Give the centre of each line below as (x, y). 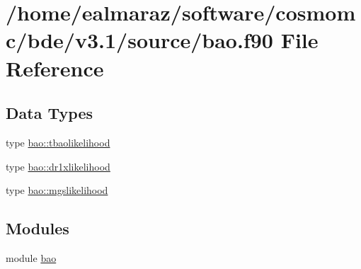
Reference (55, 68)
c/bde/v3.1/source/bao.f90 (139, 40)
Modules (38, 228)
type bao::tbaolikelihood (58, 142)
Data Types (49, 113)
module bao (31, 257)
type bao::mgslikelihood (57, 190)
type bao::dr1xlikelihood (58, 166)
